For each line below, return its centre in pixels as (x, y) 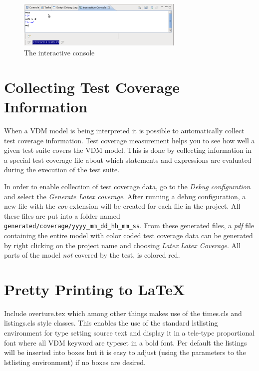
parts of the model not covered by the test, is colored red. (92, 255)
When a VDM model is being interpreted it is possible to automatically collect (124, 130)
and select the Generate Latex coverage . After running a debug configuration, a (125, 196)
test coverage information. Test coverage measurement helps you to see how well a (129, 140)
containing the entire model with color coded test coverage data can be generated (129, 235)
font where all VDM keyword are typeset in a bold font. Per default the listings (126, 342)
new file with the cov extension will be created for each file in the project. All (122, 206)
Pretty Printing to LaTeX (95, 289)
